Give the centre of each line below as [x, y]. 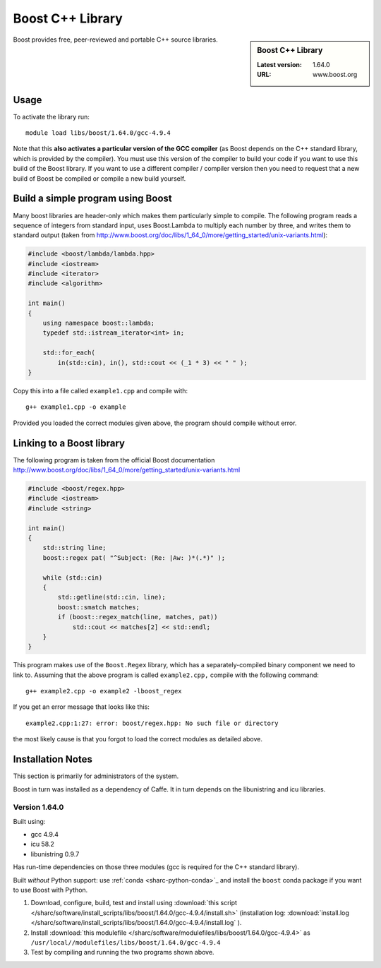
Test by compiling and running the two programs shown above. [122, 952]
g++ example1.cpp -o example [76, 407]
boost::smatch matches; [99, 607]
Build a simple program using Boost [92, 199]
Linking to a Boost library [69, 443]
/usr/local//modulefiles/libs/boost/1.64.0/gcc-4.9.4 [126, 942]
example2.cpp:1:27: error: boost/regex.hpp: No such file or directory [152, 723]
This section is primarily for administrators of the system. [96, 776]
